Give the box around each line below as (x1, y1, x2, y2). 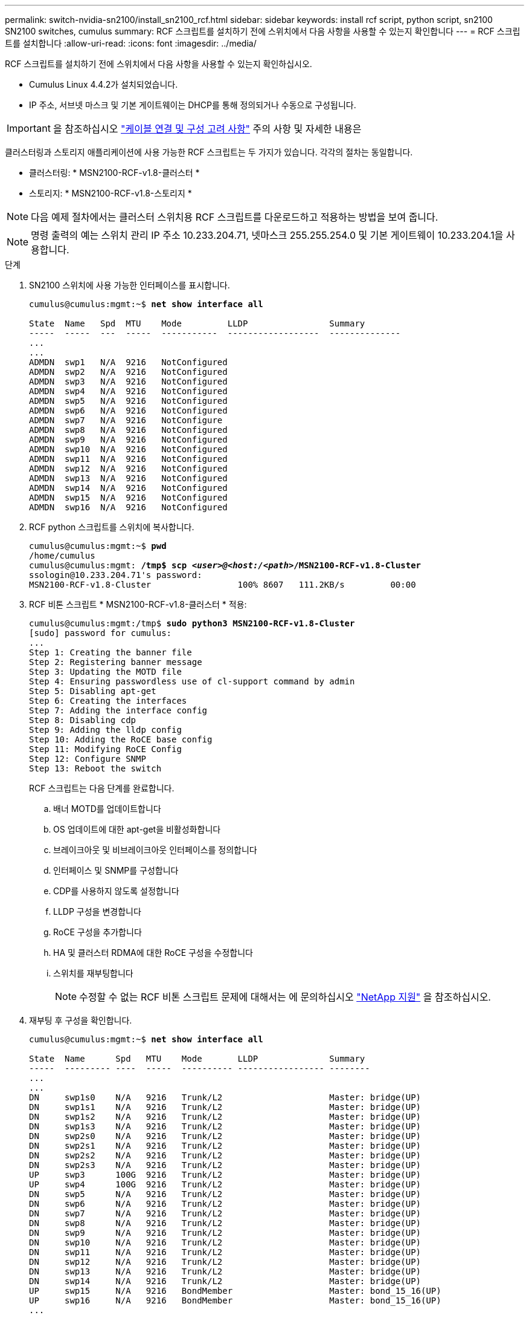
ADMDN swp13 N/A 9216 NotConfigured (29, 473, 228, 483)
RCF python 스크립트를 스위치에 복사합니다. (29, 522, 194, 532)
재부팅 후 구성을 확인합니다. (29, 1015, 132, 1025)
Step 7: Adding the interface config (29, 706, 208, 715)
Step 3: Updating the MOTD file (29, 667, 182, 677)
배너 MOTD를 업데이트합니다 (53, 803, 161, 814)
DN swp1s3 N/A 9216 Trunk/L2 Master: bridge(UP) (29, 1122, 422, 1131)
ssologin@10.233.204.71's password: (29, 570, 202, 580)
